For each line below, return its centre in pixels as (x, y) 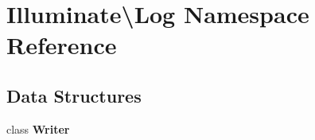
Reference (62, 45)
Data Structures (74, 95)
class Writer (38, 128)
